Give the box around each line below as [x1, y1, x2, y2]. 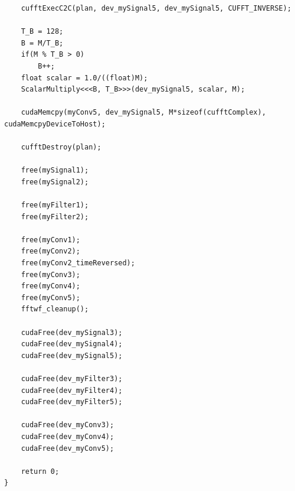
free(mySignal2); [21, 177, 89, 186]
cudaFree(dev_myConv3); [21, 421, 114, 430]
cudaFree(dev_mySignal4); [21, 340, 123, 349]
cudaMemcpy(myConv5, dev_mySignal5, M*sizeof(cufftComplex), [21, 108, 266, 117]
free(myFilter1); [21, 201, 89, 210]
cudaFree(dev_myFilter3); [21, 375, 123, 383]
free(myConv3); [21, 270, 80, 279]
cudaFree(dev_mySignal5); [21, 351, 123, 360]
